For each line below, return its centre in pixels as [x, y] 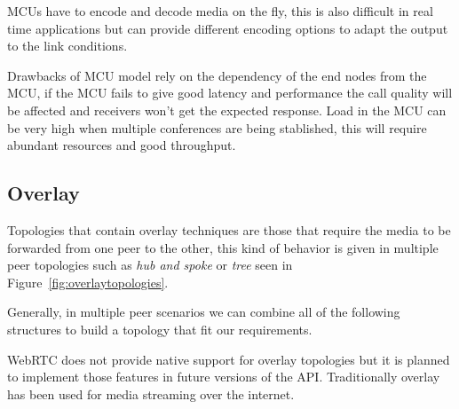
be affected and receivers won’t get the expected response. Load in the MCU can [227, 110]
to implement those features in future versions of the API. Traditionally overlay [224, 377]
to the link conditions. [67, 46]
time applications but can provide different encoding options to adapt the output [228, 28]
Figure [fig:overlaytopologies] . [88, 282]
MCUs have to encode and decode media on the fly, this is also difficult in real [220, 11]
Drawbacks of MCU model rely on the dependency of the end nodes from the [217, 75]
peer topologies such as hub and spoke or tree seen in [150, 265]
